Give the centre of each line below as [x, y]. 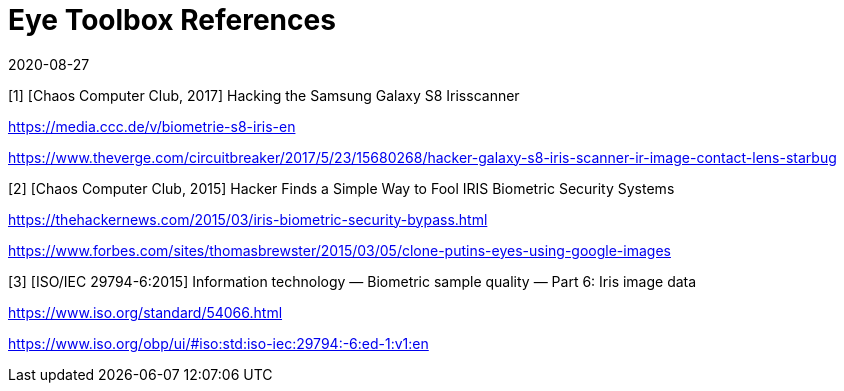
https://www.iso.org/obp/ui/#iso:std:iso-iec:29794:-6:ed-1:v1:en [218, 343]
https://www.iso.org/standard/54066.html [145, 312]
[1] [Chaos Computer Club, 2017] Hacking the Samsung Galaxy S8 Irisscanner [264, 95]
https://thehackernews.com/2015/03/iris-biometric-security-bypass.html [248, 219]
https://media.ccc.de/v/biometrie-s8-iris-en [152, 126]
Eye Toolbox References [172, 20]
